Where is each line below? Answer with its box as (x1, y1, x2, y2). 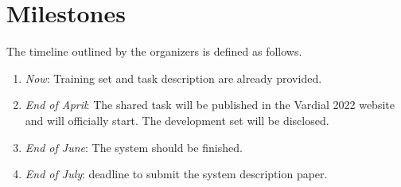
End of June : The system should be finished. (25, 138, 243, 155)
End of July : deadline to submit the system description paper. (25, 166, 328, 182)
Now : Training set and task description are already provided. (25, 69, 322, 86)
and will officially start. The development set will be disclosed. (25, 111, 329, 128)
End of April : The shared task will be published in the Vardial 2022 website (25, 96, 395, 113)
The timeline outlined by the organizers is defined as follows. (6, 43, 302, 60)
